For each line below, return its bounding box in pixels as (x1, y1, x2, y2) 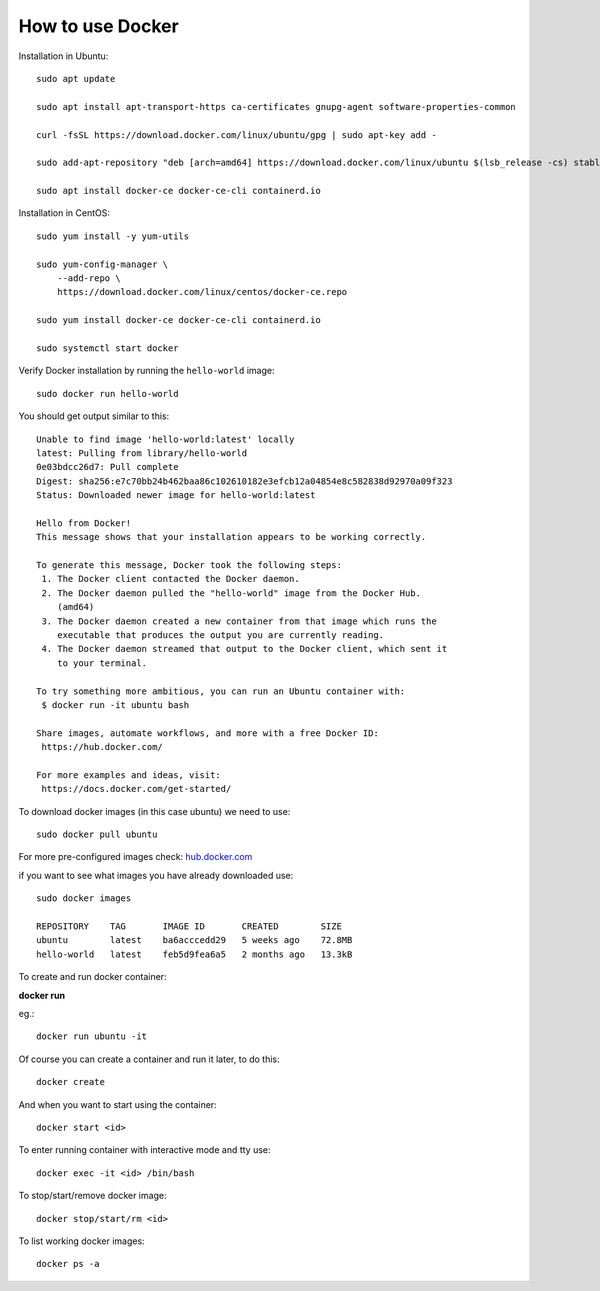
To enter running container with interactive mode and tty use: (18, 1144, 271, 1156)
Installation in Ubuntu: (18, 50, 109, 62)
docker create (36, 1076, 105, 1088)
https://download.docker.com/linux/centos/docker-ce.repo (56, 286, 348, 298)
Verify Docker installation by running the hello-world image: (18, 365, 275, 377)
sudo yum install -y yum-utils (36, 230, 190, 242)
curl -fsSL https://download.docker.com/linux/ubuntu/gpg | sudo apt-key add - (36, 129, 437, 140)
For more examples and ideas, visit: (36, 769, 222, 780)
